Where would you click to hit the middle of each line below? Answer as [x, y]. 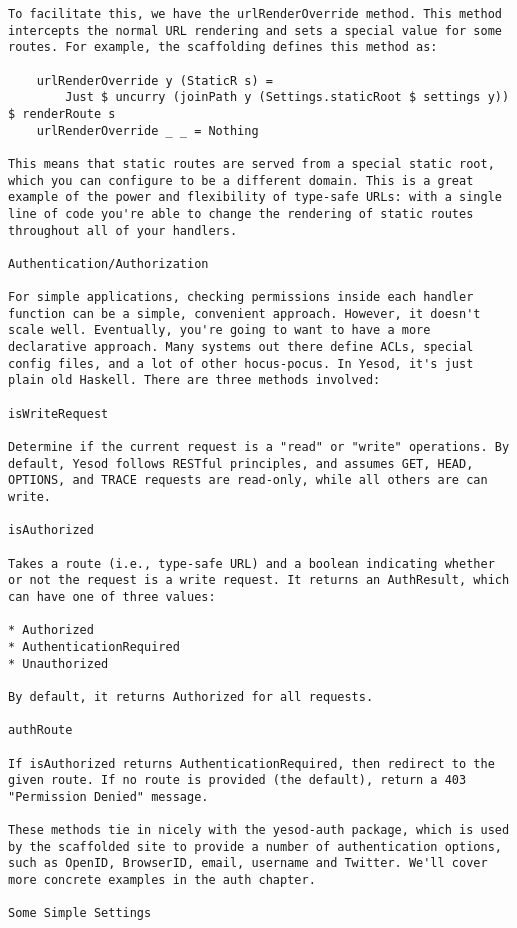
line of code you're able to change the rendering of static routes [241, 213]
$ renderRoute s [62, 113]
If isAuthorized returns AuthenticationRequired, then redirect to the [251, 763]
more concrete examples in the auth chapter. [162, 880]
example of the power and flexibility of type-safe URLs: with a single [255, 197]
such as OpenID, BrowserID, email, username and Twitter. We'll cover [248, 863]
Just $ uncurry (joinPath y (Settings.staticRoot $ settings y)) [287, 97]
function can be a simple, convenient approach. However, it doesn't [244, 313]
